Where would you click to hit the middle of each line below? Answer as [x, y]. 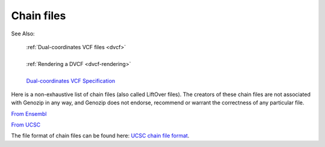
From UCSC [26, 125]
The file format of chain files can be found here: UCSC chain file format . [100, 136]
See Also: [23, 34]
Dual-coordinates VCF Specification [71, 80]
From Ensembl [29, 113]
